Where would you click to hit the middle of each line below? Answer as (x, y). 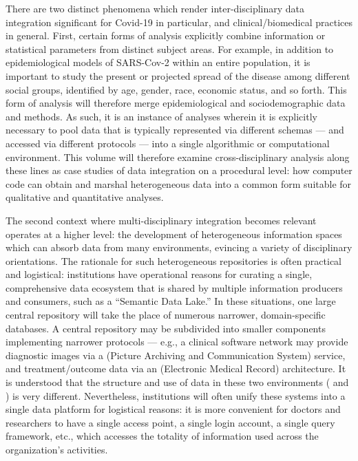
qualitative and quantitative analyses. (85, 197)
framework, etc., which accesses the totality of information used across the (162, 436)
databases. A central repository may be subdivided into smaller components (166, 328)
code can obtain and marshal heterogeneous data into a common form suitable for (179, 183)
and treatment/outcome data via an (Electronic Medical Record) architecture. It (176, 368)
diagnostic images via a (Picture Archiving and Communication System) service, (176, 355)
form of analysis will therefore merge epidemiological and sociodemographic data (176, 103)
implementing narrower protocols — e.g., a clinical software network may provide (177, 342)
